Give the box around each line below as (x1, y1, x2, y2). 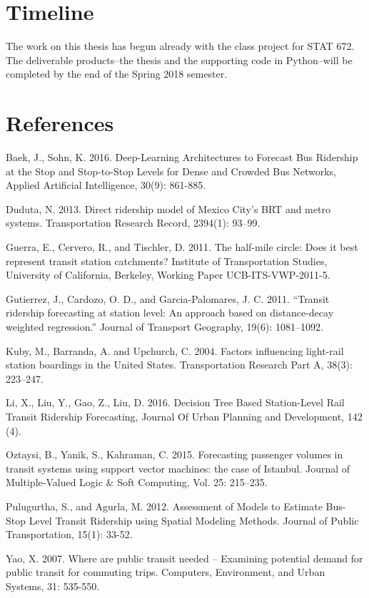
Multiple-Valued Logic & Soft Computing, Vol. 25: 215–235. (6, 475, 268, 490)
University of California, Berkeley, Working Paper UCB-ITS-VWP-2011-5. (6, 267, 330, 282)
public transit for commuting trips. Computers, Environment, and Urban (6, 565, 325, 579)
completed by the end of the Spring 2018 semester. (6, 66, 228, 81)
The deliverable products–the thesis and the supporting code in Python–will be (6, 52, 353, 67)
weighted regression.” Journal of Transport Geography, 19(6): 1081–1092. (6, 319, 323, 334)
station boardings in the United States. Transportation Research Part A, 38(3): (6, 357, 353, 372)
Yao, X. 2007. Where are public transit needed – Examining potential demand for (6, 550, 363, 565)
